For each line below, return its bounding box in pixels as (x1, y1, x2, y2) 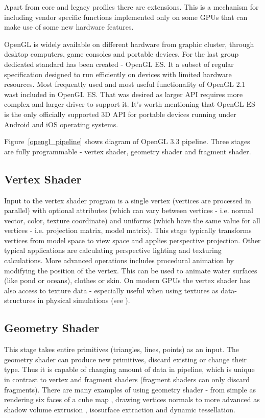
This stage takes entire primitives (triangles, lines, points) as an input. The (4, 344, 239, 355)
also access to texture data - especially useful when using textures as (4, 285, 219, 295)
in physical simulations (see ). (37, 295, 130, 306)
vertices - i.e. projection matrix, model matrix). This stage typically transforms (4, 225, 252, 236)
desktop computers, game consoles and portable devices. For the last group (4, 49, 239, 59)
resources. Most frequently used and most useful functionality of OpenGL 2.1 (4, 79, 246, 89)
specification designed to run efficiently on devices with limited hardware (4, 68, 232, 79)
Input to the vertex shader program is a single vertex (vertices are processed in (4, 195, 251, 205)
